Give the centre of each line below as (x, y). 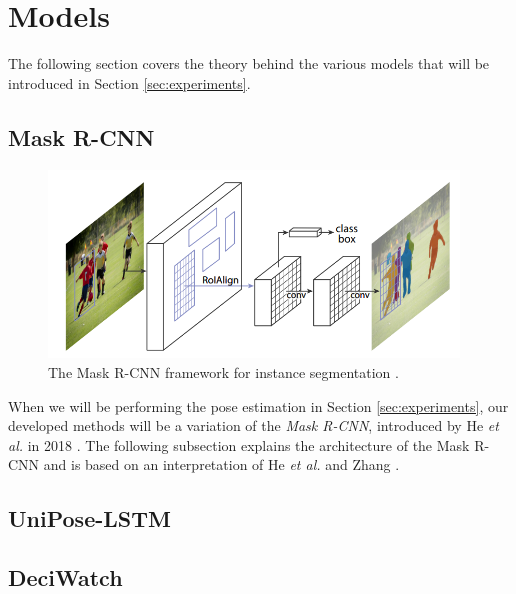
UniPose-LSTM (89, 518)
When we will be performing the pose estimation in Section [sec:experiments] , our (258, 405)
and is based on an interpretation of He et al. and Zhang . (221, 464)
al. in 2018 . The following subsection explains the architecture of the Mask (239, 444)
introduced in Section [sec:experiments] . (129, 82)
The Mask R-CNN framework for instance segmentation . (223, 372)
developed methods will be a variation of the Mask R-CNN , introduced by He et (253, 425)
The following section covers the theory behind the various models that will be (249, 63)
